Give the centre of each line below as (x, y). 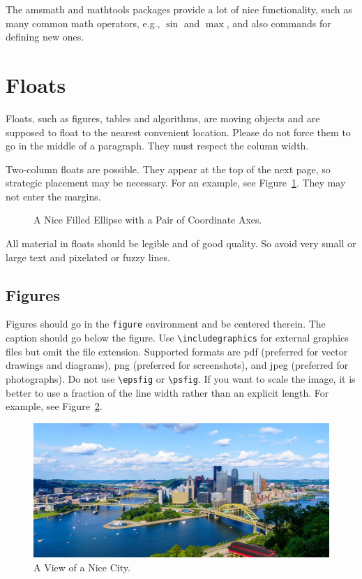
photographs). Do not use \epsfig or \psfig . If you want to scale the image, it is (181, 378)
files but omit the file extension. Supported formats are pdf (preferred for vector (177, 351)
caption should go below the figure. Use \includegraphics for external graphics (177, 338)
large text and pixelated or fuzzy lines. (88, 257)
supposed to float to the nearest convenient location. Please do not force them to (178, 132)
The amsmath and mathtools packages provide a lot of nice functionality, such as (179, 9)
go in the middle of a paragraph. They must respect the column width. (157, 146)
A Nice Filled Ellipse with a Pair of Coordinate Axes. (148, 220)
